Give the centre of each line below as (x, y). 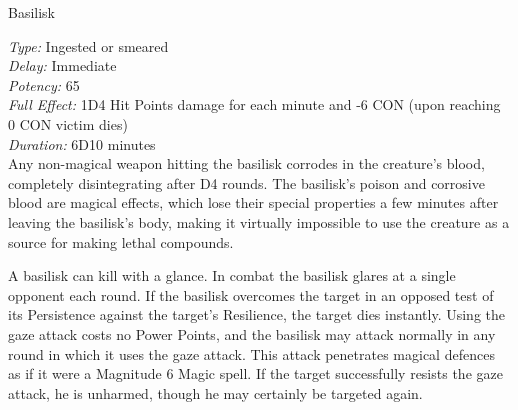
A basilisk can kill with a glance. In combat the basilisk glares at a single (232, 275)
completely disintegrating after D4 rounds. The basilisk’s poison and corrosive (246, 182)
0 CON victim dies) (68, 123)
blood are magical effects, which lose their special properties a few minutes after (253, 202)
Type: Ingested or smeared (88, 45)
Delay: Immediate (62, 65)
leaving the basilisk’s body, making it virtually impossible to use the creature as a (259, 221)
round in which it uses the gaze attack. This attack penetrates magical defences (251, 353)
